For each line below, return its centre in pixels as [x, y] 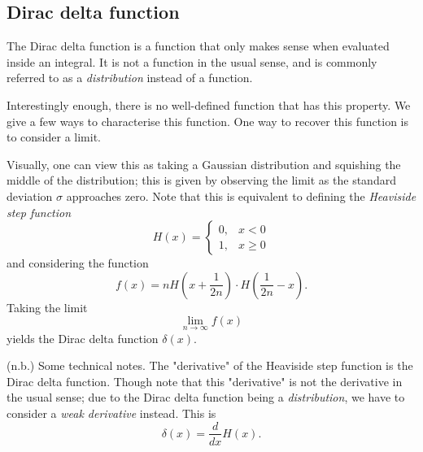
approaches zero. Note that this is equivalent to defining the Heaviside [241, 196]
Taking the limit [47, 307]
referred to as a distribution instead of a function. [130, 78]
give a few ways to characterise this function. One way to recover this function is [207, 121]
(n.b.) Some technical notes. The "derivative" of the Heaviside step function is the [210, 365]
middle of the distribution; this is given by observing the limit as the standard [201, 180]
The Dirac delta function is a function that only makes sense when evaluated [198, 46]
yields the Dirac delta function [83, 338]
